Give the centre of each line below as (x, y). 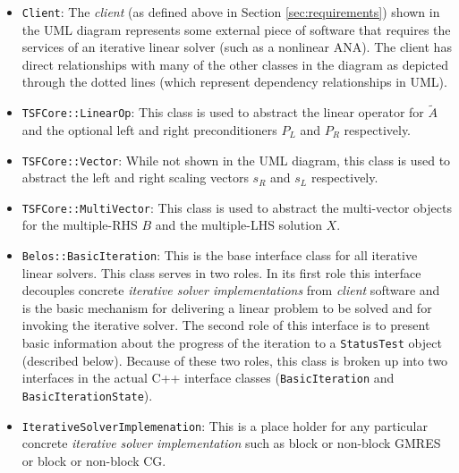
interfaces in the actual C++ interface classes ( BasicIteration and (208, 378)
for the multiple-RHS (80, 225)
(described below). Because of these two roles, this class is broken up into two (235, 360)
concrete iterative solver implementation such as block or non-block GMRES (231, 443)
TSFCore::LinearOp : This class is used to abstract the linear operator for (223, 112)
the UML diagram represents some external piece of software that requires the (236, 29)
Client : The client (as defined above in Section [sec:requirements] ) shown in (231, 12)
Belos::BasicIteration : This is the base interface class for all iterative (220, 255)
